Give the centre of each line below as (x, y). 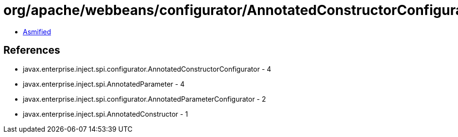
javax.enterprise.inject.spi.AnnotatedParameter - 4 (104, 84)
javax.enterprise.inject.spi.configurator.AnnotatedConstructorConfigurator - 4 (147, 69)
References (32, 50)
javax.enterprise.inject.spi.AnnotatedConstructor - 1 (105, 114)
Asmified (37, 31)
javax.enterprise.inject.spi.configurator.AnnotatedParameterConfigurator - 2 (144, 99)
